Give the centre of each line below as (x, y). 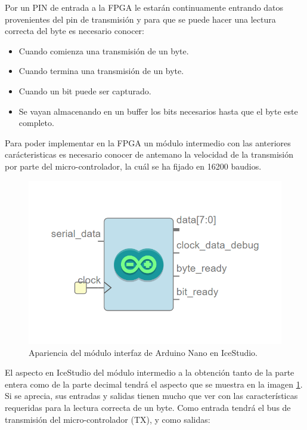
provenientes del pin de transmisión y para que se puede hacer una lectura (140, 19)
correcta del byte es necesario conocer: (75, 31)
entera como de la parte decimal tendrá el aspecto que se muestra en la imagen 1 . (154, 384)
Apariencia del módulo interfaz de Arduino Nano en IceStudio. (143, 352)
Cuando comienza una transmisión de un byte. (104, 50)
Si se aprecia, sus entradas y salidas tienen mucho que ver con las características (151, 396)
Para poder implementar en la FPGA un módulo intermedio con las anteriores (148, 142)
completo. (36, 123)
